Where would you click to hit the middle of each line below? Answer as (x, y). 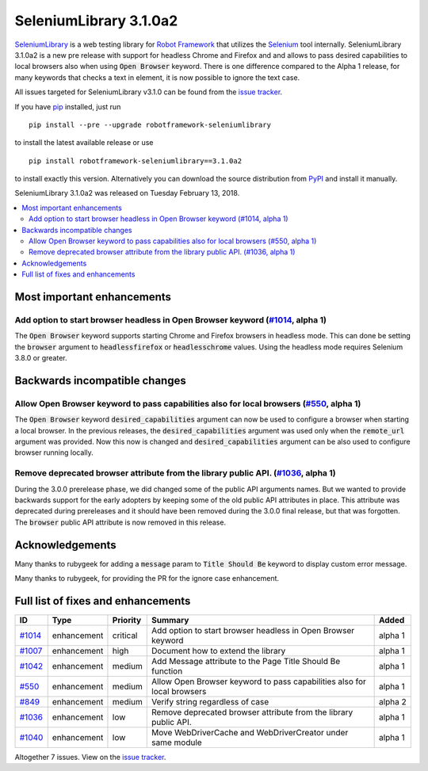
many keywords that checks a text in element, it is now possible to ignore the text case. (157, 77)
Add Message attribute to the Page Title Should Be (246, 661)
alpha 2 (393, 701)
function (167, 671)
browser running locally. (54, 452)
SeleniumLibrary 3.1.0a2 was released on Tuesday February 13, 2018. (127, 193)
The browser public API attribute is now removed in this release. (120, 522)
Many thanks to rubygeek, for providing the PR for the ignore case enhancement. (147, 578)
